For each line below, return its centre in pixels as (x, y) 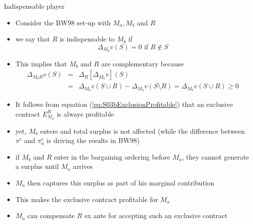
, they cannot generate (215, 156)
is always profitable (85, 113)
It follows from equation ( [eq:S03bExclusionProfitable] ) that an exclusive (124, 104)
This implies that (41, 63)
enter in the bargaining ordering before (112, 156)
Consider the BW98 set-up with (63, 22)
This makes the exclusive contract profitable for (87, 199)
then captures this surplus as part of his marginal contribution (121, 182)
